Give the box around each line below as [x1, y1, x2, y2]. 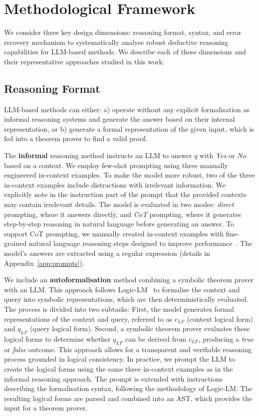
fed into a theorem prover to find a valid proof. [4, 133, 148, 144]
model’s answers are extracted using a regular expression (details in [4, 248, 210, 258]
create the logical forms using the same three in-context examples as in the [4, 363, 233, 374]
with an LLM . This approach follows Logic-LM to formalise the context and [4, 284, 240, 294]
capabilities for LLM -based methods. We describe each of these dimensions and [4, 46, 246, 57]
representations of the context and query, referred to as [4, 313, 173, 324]
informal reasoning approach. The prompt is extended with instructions [4, 373, 223, 384]
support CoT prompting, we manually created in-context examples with [4, 228, 224, 238]
